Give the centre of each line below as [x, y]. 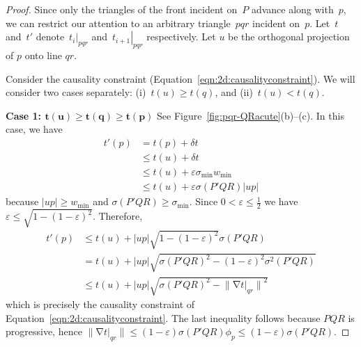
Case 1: [24, 115]
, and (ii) [234, 92]
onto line [43, 55]
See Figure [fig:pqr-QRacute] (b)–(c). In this [251, 115]
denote [50, 37]
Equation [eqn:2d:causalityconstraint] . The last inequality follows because [163, 317]
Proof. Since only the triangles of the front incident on [122, 9]
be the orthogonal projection [289, 37]
